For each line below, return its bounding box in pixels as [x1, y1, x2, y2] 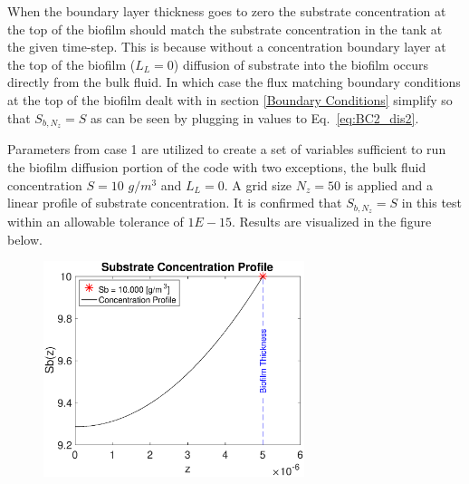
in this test [401, 193, 463, 212]
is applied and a [344, 175, 433, 194]
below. [7, 229, 43, 248]
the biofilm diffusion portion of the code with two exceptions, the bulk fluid [7, 158, 426, 177]
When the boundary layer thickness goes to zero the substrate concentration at [7, 2, 446, 20]
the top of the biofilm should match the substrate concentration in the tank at [7, 19, 443, 38]
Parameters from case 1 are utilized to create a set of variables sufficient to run [7, 140, 446, 159]
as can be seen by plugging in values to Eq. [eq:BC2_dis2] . [90, 108, 419, 127]
